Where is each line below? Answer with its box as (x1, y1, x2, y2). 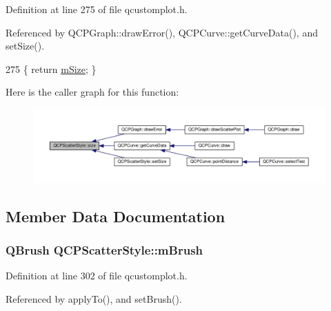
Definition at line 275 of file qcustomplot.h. (6, 2, 188, 16)
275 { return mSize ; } (6, 61, 97, 76)
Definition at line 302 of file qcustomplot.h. (6, 268, 188, 283)
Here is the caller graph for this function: (6, 85, 179, 99)
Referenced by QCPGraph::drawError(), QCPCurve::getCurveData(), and (6, 25, 318, 39)
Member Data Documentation (6, 205, 225, 226)
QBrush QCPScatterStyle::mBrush (6, 241, 203, 258)
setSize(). (6, 39, 45, 53)
